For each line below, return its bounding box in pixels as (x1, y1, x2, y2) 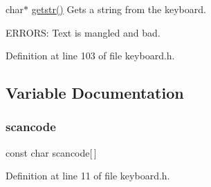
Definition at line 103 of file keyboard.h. (6, 48, 175, 63)
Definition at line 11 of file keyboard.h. (6, 168, 170, 183)
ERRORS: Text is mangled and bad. (6, 25, 160, 39)
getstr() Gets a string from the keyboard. (31, 2, 206, 16)
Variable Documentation (6, 82, 184, 104)
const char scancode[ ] (6, 145, 97, 159)
